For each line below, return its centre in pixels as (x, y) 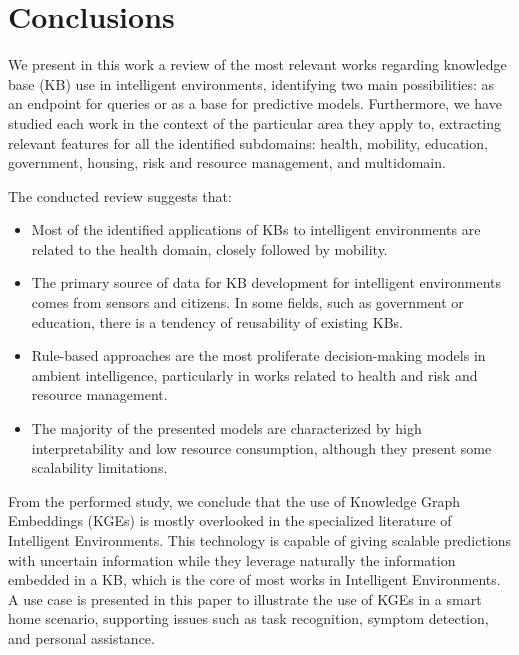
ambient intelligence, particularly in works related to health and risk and (254, 374)
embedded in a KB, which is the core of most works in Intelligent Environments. (254, 579)
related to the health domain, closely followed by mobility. (209, 248)
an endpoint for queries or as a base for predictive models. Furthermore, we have (255, 103)
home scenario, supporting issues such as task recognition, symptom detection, (248, 618)
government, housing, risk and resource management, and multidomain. (227, 162)
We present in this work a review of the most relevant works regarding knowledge (257, 64)
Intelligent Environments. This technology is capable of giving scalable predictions (260, 540)
